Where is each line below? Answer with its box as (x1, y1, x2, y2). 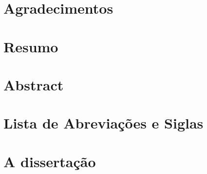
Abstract (3, 74, 64, 94)
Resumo (3, 36, 58, 56)
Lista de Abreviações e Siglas (3, 113, 204, 133)
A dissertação (3, 151, 96, 171)
